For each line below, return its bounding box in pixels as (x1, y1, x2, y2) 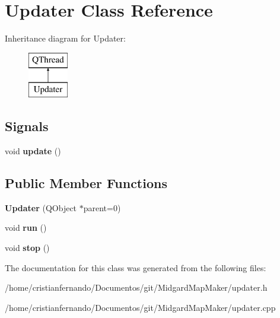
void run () (5, 221, 47, 234)
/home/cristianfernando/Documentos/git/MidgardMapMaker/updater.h (5, 281, 268, 294)
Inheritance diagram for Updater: (5, 32, 126, 44)
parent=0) (83, 201, 121, 214)
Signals (5, 117, 49, 135)
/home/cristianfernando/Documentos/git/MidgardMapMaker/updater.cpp (5, 301, 276, 313)
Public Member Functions (5, 174, 167, 192)
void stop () (5, 241, 50, 254)
